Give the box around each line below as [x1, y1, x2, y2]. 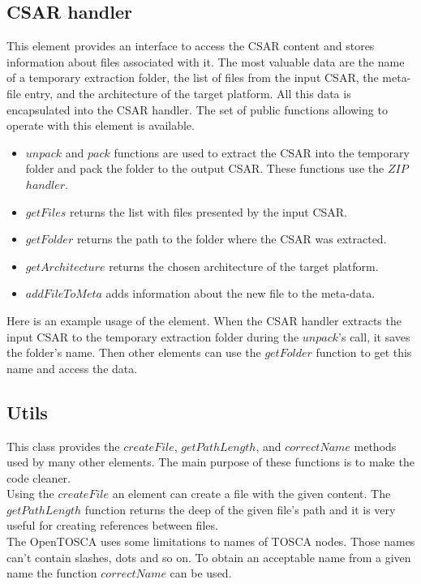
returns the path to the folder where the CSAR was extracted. [76, 230, 387, 247]
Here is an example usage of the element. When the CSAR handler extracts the [6, 311, 402, 328]
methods [354, 437, 397, 454]
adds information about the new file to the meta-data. [105, 285, 376, 302]
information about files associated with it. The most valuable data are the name [6, 53, 405, 70]
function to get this [316, 344, 412, 361]
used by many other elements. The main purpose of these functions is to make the [6, 453, 415, 470]
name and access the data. [6, 359, 138, 376]
